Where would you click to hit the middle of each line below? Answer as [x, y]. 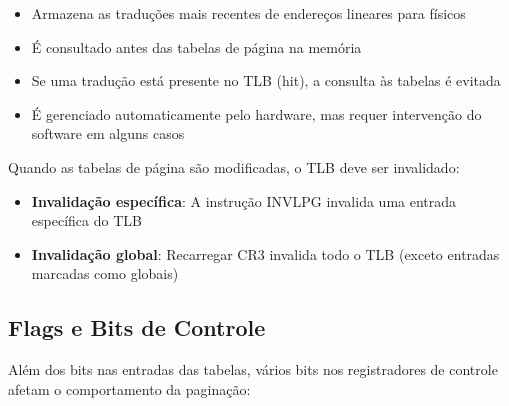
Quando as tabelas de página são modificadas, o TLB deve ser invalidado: [234, 166]
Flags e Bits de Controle [137, 327]
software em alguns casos [108, 133]
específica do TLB [86, 220]
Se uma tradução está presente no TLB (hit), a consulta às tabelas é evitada [266, 80]
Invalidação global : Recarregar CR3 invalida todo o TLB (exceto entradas [265, 253]
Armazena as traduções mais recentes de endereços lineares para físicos [248, 13]
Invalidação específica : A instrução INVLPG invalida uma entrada [244, 200]
